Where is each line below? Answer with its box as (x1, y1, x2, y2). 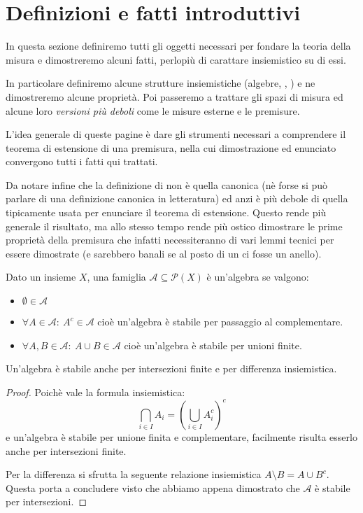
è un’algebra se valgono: (206, 269, 309, 284)
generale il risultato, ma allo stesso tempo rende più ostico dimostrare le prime (6, 218, 343, 233)
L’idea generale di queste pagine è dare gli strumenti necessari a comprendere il (6, 127, 346, 141)
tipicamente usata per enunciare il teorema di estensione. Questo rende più (6, 205, 327, 220)
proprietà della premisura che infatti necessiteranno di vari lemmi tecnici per (6, 232, 334, 247)
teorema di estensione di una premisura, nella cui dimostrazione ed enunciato (6, 140, 336, 155)
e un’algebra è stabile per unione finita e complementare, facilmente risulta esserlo (6, 429, 357, 444)
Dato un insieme (6, 269, 76, 284)
